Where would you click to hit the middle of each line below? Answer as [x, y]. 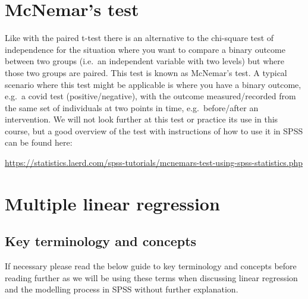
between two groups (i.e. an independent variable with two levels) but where [145, 61]
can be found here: [39, 142]
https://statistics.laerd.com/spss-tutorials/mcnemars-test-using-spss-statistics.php [154, 163]
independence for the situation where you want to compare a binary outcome [145, 49]
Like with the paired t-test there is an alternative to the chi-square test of [139, 38]
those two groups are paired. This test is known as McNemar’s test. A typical [146, 72]
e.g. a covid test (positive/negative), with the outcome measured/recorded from [150, 96]
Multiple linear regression [112, 203]
